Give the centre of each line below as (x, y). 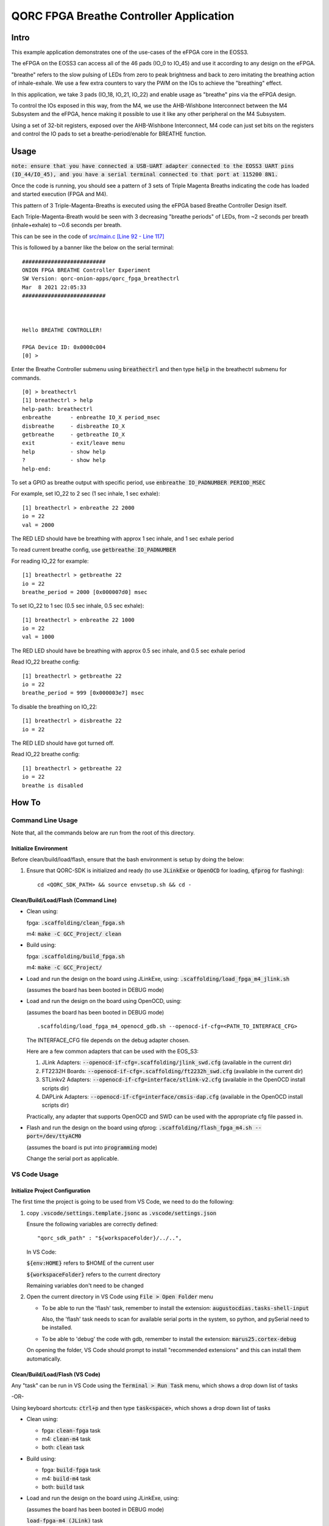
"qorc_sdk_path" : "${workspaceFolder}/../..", (110, 1238)
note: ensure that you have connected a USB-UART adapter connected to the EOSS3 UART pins (153, 166)
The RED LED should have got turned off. (63, 743)
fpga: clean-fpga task (71, 1430)
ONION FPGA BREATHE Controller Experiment (87, 270)
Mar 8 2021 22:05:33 (54, 287)
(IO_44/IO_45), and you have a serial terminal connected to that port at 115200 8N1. (145, 175)
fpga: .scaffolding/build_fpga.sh (76, 956)
